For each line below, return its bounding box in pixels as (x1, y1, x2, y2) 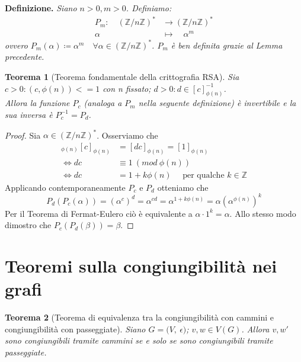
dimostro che (5, 219, 52, 231)
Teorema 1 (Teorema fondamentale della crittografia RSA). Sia (5, 70, 239, 82)
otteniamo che (157, 181, 209, 193)
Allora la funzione (5, 97, 70, 109)
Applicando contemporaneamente (5, 181, 126, 193)
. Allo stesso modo (229, 207, 296, 219)
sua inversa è (5, 108, 53, 120)
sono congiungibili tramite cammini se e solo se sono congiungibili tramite (5, 334, 273, 347)
